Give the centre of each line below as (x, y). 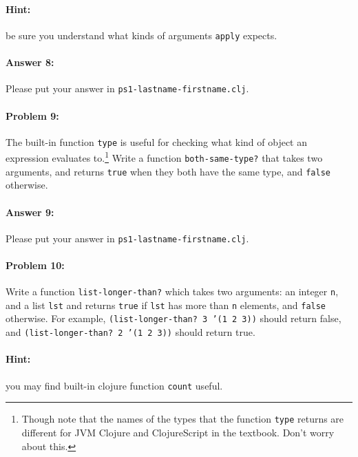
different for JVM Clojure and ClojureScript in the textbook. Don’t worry (178, 432)
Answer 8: (30, 62)
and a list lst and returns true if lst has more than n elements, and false (166, 305)
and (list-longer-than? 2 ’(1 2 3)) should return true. (130, 332)
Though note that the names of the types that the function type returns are (183, 419)
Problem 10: (35, 265)
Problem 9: (32, 115)
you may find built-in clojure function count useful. (114, 385)
